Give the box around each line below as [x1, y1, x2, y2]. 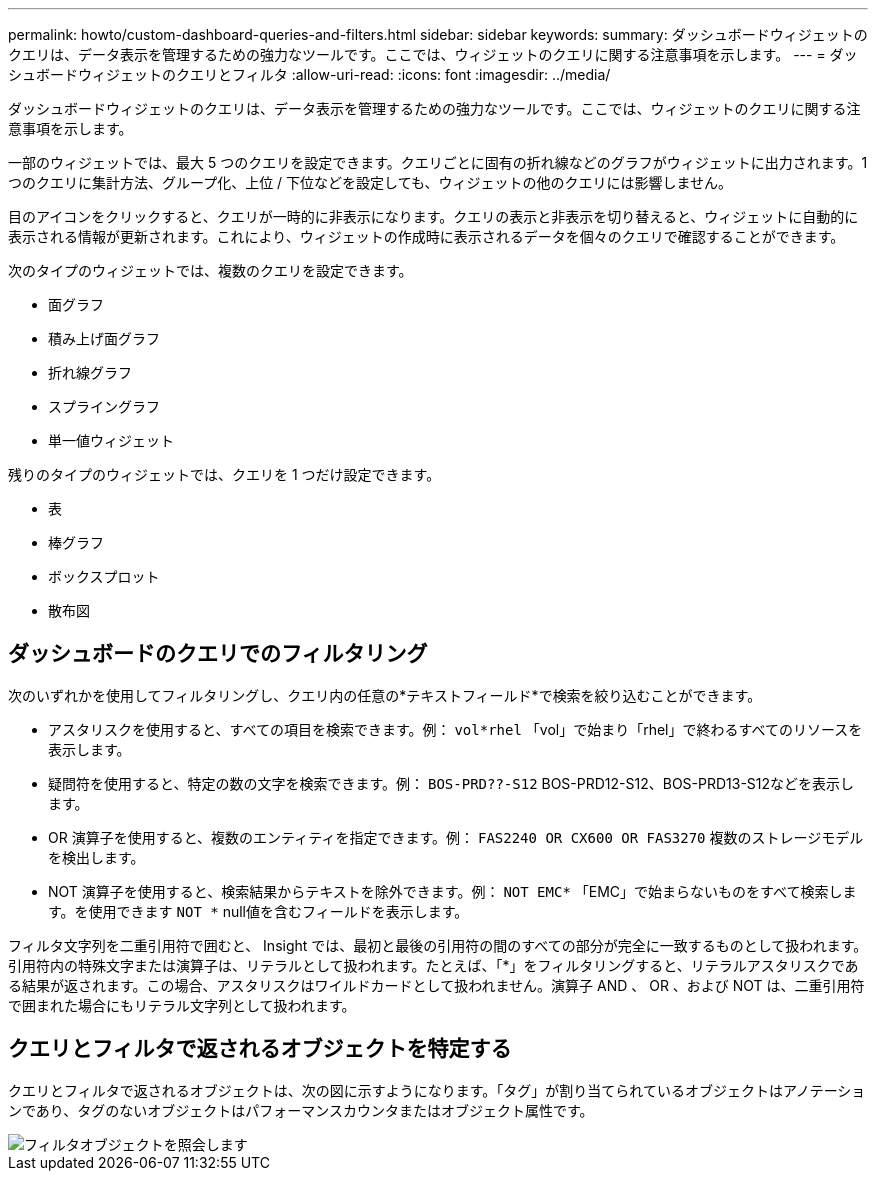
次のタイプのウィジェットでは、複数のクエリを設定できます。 [8, 262, 413, 279]
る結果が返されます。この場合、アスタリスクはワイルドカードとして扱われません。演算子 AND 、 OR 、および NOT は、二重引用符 [8, 976, 865, 994]
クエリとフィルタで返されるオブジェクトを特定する [8, 1036, 512, 1062]
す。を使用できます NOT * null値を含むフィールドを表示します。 [48, 902, 469, 920]
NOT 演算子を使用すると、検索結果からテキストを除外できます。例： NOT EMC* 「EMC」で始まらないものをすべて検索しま [48, 882, 857, 900]
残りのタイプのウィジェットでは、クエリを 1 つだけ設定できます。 [8, 466, 441, 483]
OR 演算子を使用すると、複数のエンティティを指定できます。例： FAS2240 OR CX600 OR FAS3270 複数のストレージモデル [48, 828, 864, 846]
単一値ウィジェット [48, 432, 174, 449]
